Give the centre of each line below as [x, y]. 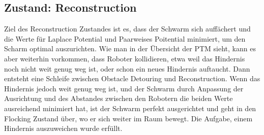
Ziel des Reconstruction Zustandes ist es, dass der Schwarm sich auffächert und [127, 29]
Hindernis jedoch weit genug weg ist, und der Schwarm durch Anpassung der [124, 88]
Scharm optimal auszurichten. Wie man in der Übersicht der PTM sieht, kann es [130, 48]
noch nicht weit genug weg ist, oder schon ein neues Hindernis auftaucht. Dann [127, 68]
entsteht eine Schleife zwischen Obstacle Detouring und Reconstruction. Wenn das [132, 78]
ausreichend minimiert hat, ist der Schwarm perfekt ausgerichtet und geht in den [130, 108]
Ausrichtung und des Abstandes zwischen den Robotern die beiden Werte [119, 98]
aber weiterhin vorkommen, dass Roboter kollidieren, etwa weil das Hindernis [125, 58]
